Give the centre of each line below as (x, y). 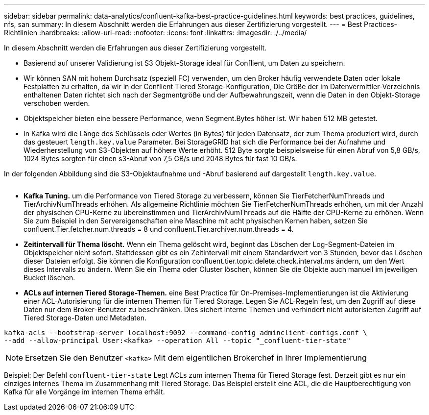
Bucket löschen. (49, 278)
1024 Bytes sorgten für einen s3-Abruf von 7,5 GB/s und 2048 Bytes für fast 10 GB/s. (160, 159)
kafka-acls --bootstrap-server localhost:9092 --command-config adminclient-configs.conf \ (186, 333)
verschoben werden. (57, 103)
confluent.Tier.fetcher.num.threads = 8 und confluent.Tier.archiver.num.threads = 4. (159, 229)
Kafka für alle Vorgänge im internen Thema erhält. (84, 392)
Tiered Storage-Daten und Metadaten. (85, 318)
